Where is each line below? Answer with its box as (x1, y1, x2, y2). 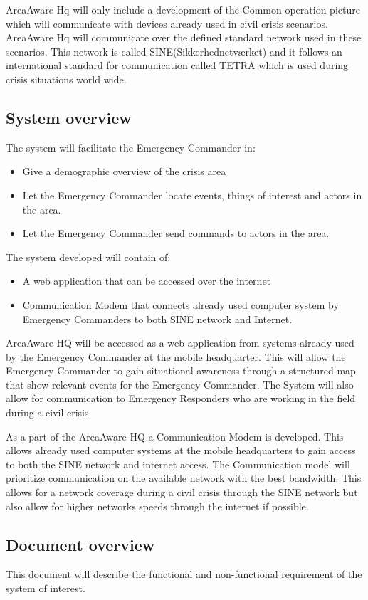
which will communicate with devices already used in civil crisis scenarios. (6, 16, 328, 31)
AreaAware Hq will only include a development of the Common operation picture (6, 2, 360, 16)
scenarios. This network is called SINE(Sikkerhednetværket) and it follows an (6, 43, 342, 58)
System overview (6, 106, 132, 128)
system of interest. (6, 581, 85, 596)
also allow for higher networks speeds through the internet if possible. (6, 498, 309, 513)
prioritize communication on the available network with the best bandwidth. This (6, 470, 362, 485)
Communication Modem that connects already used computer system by (22, 297, 339, 312)
